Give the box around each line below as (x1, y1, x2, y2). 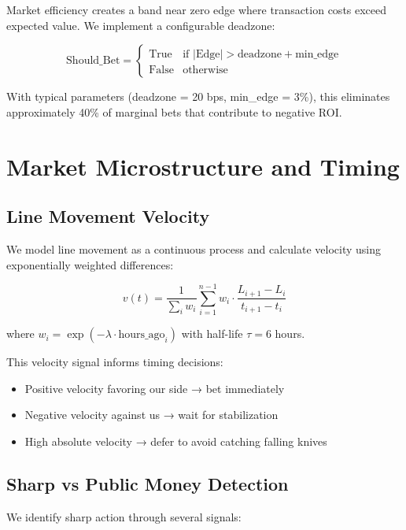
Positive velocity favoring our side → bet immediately (24, 380, 285, 396)
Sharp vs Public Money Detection (6, 472, 289, 496)
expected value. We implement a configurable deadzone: (6, 17, 275, 33)
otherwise (183, 65, 228, 76)
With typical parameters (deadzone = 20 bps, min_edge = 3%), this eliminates (6, 88, 390, 105)
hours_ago (118, 329, 165, 341)
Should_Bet (66, 55, 120, 67)
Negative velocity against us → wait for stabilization (24, 406, 279, 423)
